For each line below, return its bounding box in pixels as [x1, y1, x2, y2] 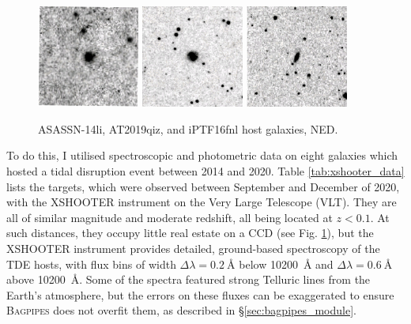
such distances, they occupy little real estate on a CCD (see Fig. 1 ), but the [6, 224, 374, 241]
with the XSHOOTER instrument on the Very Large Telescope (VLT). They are [6, 194, 397, 210]
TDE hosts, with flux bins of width [6, 255, 176, 272]
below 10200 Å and [239, 255, 334, 272]
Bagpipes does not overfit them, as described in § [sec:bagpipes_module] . [6, 302, 356, 318]
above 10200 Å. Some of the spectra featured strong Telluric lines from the [6, 271, 371, 288]
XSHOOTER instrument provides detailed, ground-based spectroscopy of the [6, 239, 380, 256]
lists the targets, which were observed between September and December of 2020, [6, 178, 400, 194]
